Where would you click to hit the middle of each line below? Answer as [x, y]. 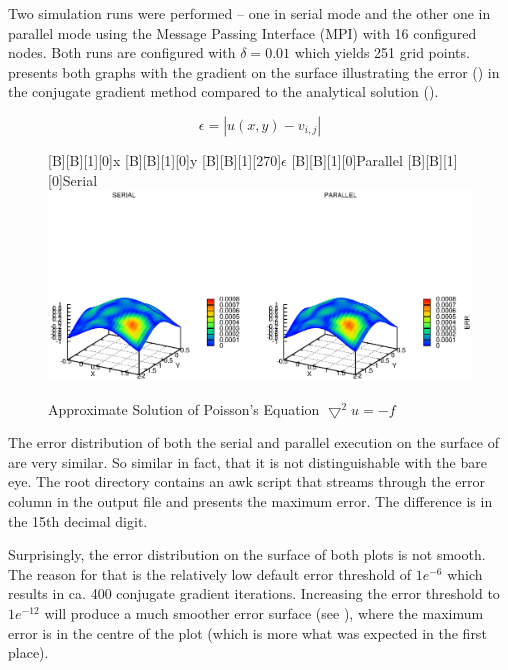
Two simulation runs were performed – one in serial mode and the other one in [249, 13]
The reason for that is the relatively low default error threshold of [210, 573]
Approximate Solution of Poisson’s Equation [184, 408]
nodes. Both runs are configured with [122, 52]
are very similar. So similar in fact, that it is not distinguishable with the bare [247, 461]
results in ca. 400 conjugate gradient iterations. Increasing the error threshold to [254, 593]
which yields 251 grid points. [382, 52]
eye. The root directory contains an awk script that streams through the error [247, 481]
